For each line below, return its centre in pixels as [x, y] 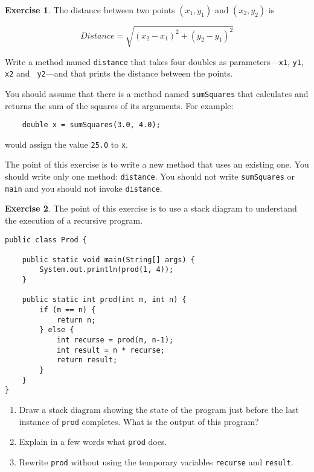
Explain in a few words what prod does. [93, 442]
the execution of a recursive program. [74, 220]
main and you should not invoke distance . [84, 188]
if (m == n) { [68, 310]
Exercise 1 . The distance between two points [90, 10]
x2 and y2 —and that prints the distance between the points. [119, 73]
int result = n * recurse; [111, 350]
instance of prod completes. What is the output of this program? [139, 421]
